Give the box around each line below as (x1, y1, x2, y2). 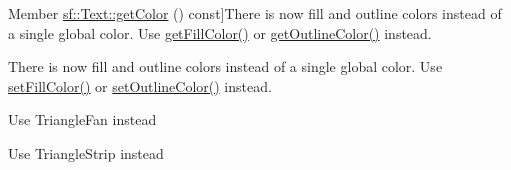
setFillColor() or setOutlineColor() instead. (8, 75, 272, 96)
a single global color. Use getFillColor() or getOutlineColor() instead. (8, 22, 432, 43)
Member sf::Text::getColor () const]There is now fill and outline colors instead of (8, 3, 502, 23)
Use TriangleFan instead (8, 109, 157, 130)
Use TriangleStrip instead (8, 142, 164, 163)
